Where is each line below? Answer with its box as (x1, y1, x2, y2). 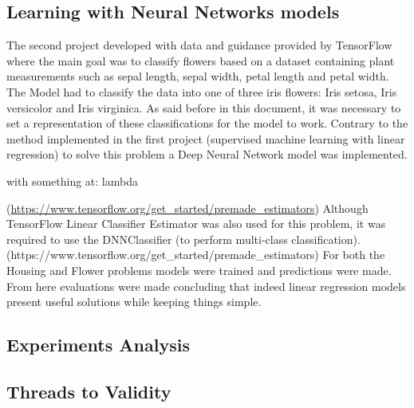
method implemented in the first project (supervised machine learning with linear (6, 130, 405, 147)
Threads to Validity (6, 379, 172, 403)
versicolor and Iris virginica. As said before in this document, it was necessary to (6, 99, 401, 116)
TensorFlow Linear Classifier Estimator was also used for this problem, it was (6, 215, 386, 232)
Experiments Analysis (6, 332, 190, 357)
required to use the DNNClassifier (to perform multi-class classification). (6, 230, 361, 247)
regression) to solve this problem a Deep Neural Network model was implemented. (6, 146, 408, 163)
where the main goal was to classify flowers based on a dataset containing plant (6, 52, 395, 69)
